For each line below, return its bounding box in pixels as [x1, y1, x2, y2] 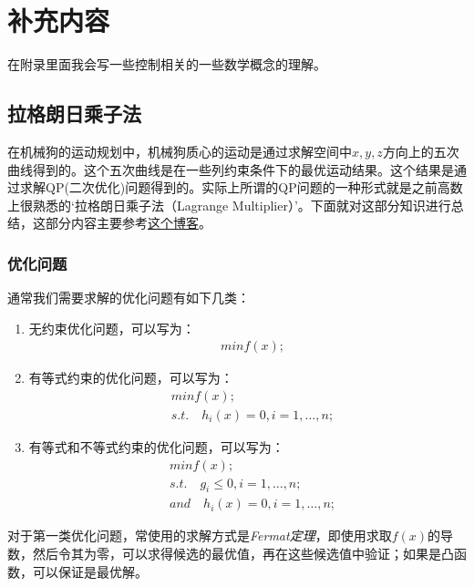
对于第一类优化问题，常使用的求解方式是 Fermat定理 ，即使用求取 [7, 526, 392, 545]
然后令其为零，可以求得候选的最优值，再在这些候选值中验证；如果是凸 [32, 544, 454, 563]
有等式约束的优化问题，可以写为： [28, 368, 233, 387]
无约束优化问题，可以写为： [28, 318, 195, 337]
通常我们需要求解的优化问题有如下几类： [7, 288, 250, 307]
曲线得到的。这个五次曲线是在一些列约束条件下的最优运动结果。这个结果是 [7, 160, 454, 179]
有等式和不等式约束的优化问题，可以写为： [28, 437, 284, 456]
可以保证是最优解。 [32, 561, 148, 581]
